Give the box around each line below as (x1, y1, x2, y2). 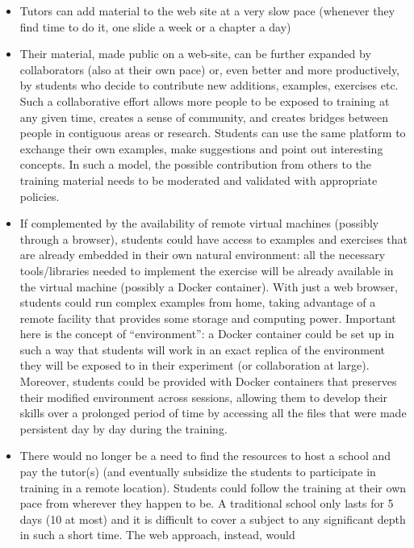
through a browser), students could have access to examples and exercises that (19, 230, 408, 247)
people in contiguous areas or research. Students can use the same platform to (19, 124, 406, 141)
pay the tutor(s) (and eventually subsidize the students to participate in (19, 463, 376, 480)
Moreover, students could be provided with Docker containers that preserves (19, 373, 397, 390)
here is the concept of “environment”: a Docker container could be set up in (19, 325, 395, 342)
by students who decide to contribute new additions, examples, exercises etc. (19, 77, 399, 94)
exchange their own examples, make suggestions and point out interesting (19, 140, 383, 157)
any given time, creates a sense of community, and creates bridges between (19, 108, 388, 125)
